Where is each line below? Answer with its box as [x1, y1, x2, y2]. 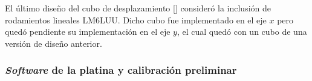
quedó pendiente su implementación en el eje [5, 25, 171, 38]
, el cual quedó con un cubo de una [177, 25, 307, 38]
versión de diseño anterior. [5, 37, 102, 49]
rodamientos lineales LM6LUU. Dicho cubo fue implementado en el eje [5, 13, 267, 26]
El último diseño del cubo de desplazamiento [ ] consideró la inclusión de [5, 2, 271, 14]
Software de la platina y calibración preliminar [5, 62, 237, 77]
